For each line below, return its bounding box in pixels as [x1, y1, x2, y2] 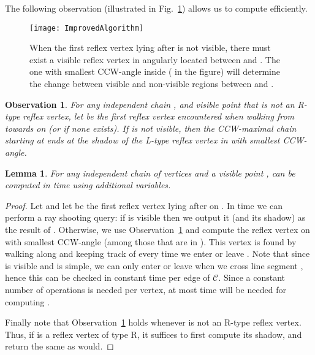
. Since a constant [218, 271, 285, 284]
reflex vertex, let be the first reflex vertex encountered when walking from [23, 110, 295, 123]
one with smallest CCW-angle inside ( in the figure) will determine [29, 65, 281, 78]
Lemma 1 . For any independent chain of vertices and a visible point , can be [5, 166, 295, 179]
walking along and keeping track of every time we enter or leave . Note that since [5, 247, 310, 260]
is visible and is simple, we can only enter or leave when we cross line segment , [5, 259, 303, 272]
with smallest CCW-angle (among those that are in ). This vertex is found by [5, 235, 297, 248]
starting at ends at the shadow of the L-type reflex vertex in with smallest [5, 134, 280, 147]
